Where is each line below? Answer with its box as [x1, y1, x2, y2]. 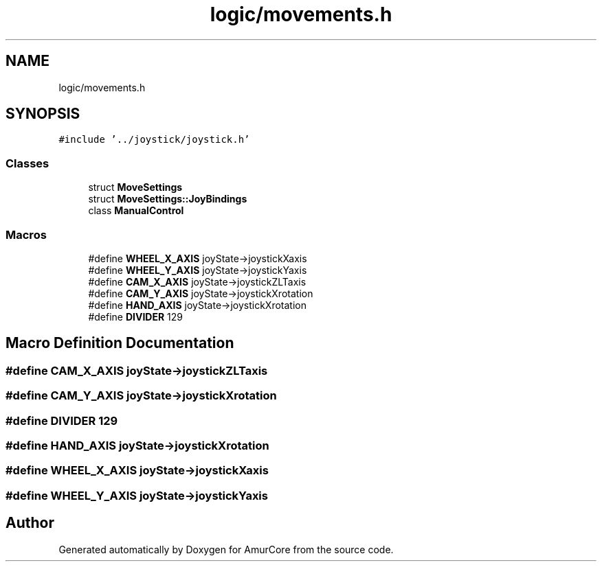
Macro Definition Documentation [5, 334, 234, 352]
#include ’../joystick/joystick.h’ [58, 134, 250, 146]
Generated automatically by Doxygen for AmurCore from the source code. [58, 543, 394, 555]
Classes [5, 156, 49, 170]
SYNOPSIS [5, 105, 80, 123]
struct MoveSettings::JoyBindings [88, 193, 247, 205]
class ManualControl [88, 205, 184, 217]
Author [5, 514, 54, 532]
